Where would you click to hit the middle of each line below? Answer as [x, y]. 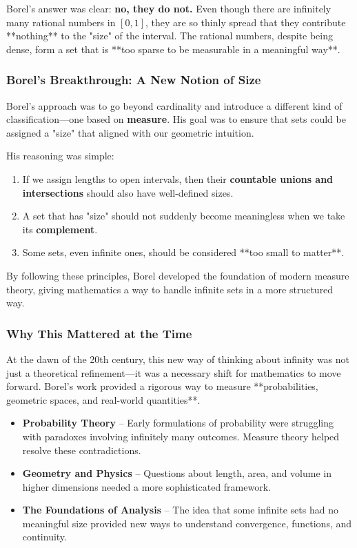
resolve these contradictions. [82, 450]
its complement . [60, 229]
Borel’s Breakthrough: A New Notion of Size [134, 80]
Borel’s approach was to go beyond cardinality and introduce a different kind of [174, 105]
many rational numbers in [61, 22]
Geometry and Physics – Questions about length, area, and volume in [177, 473]
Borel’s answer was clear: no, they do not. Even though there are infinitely [169, 8]
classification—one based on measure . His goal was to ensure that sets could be [176, 119]
